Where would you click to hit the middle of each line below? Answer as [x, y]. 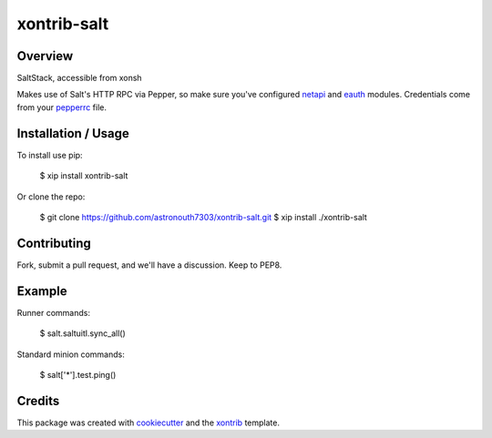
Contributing [54, 243]
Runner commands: [54, 312]
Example [42, 291]
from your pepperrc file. [61, 107]
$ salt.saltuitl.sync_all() [83, 333]
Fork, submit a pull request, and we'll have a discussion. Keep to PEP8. [149, 265]
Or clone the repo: [51, 197]
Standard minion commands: [71, 354]
